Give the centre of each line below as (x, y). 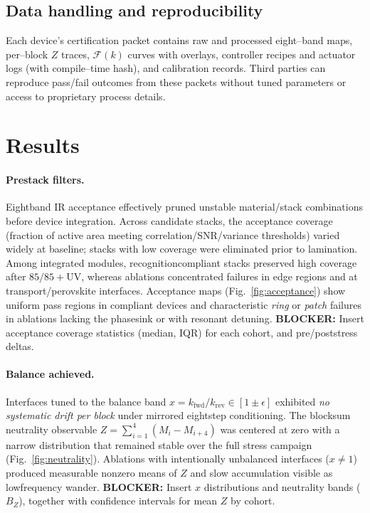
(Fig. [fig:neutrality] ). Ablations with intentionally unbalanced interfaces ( (168, 459)
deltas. (20, 346)
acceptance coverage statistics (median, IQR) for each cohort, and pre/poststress (182, 332)
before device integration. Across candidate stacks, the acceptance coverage (169, 220)
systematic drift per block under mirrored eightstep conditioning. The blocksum (178, 415)
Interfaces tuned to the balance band (86, 401)
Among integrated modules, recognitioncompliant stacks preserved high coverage (181, 262)
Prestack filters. (45, 180)
